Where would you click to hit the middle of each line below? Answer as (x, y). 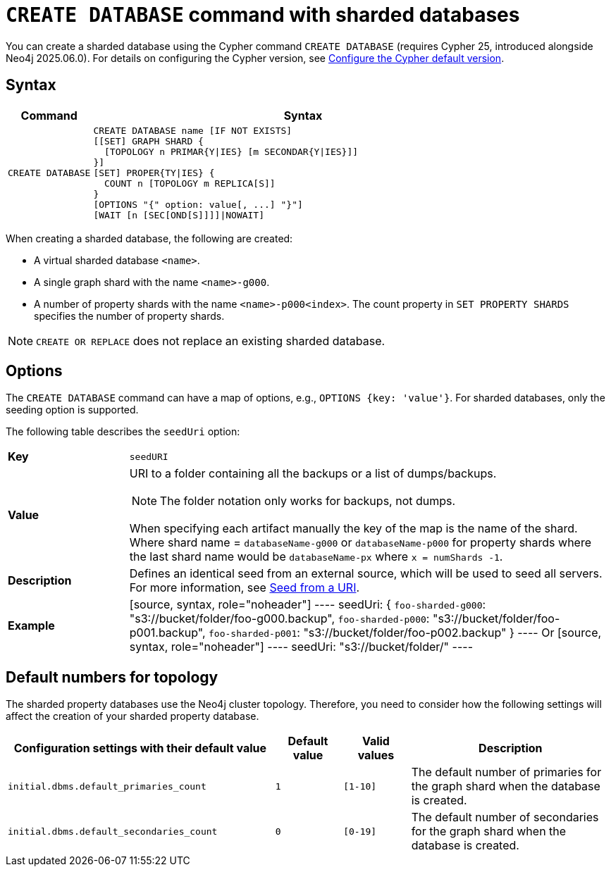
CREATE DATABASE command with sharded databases (263, 15)
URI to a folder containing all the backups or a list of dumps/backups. (313, 474)
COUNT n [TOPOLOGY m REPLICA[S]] (190, 183)
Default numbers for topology (112, 677)
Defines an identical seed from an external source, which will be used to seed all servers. (366, 574)
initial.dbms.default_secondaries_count (113, 831)
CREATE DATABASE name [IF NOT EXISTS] (193, 130)
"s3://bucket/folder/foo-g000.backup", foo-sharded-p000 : (279, 619)
